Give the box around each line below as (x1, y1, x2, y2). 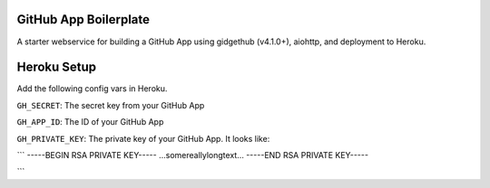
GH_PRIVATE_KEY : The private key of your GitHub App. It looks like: (16, 133, 270, 144)
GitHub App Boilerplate (16, 12, 150, 27)
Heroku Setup (16, 60, 97, 75)
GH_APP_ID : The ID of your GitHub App (16, 117, 164, 127)
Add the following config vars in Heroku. (16, 83, 168, 94)
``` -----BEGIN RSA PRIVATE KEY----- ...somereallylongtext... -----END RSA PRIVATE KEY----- (16, 149, 369, 160)
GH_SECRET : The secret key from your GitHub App (16, 99, 205, 110)
